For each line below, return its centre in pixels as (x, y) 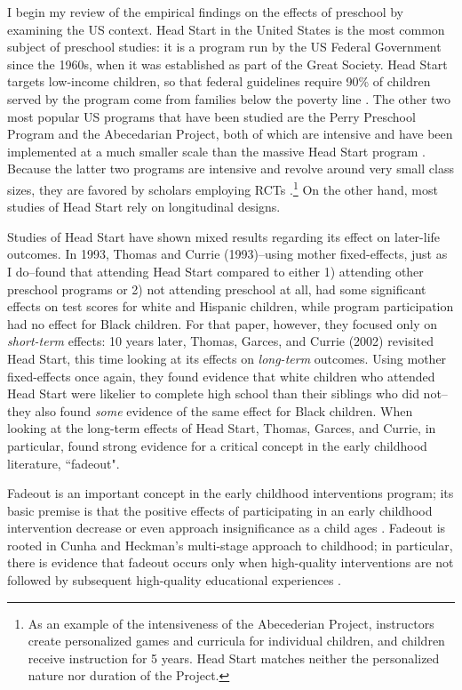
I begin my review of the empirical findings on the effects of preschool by (205, 12)
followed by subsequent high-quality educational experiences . (174, 580)
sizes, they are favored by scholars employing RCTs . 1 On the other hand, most (223, 188)
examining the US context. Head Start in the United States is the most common (226, 29)
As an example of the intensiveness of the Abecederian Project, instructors (231, 623)
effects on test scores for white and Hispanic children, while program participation (231, 306)
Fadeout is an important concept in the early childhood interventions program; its (231, 493)
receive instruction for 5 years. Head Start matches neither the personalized (234, 658)
